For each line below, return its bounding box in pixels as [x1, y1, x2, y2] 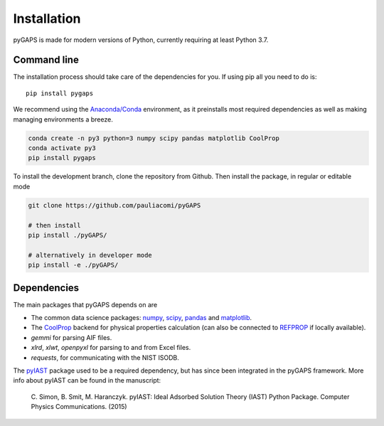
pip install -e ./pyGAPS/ [28, 261, 119, 270]
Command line [13, 54, 80, 66]
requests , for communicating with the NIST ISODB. [31, 353, 179, 362]
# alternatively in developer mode [28, 251, 152, 259]
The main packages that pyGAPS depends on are [13, 300, 158, 309]
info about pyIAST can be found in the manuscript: [13, 376, 161, 385]
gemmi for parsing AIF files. [31, 333, 112, 341]
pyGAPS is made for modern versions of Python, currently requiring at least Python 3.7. [13, 36, 269, 44]
